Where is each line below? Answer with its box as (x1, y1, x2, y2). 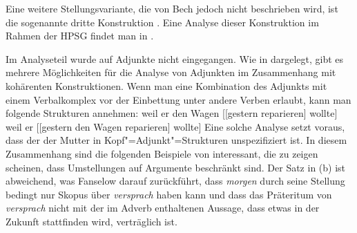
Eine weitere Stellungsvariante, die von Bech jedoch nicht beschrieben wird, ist (6, 1, 338, 15)
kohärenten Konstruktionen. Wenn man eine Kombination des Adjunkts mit (6, 78, 327, 93)
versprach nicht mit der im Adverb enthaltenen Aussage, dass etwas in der (6, 201, 320, 215)
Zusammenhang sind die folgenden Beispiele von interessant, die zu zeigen (6, 146, 318, 160)
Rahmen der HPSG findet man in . (6, 28, 154, 43)
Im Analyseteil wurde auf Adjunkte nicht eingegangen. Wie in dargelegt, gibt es (6, 51, 344, 66)
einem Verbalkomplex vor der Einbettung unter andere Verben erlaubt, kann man (6, 92, 351, 106)
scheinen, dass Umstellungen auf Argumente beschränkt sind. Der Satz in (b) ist (6, 160, 346, 174)
